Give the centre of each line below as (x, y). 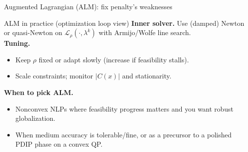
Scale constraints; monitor (54, 76)
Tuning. (17, 43)
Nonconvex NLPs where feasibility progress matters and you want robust (124, 108)
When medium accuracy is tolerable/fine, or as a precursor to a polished (124, 134)
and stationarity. (147, 76)
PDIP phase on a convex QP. (59, 144)
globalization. (35, 118)
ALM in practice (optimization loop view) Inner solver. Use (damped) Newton (124, 23)
